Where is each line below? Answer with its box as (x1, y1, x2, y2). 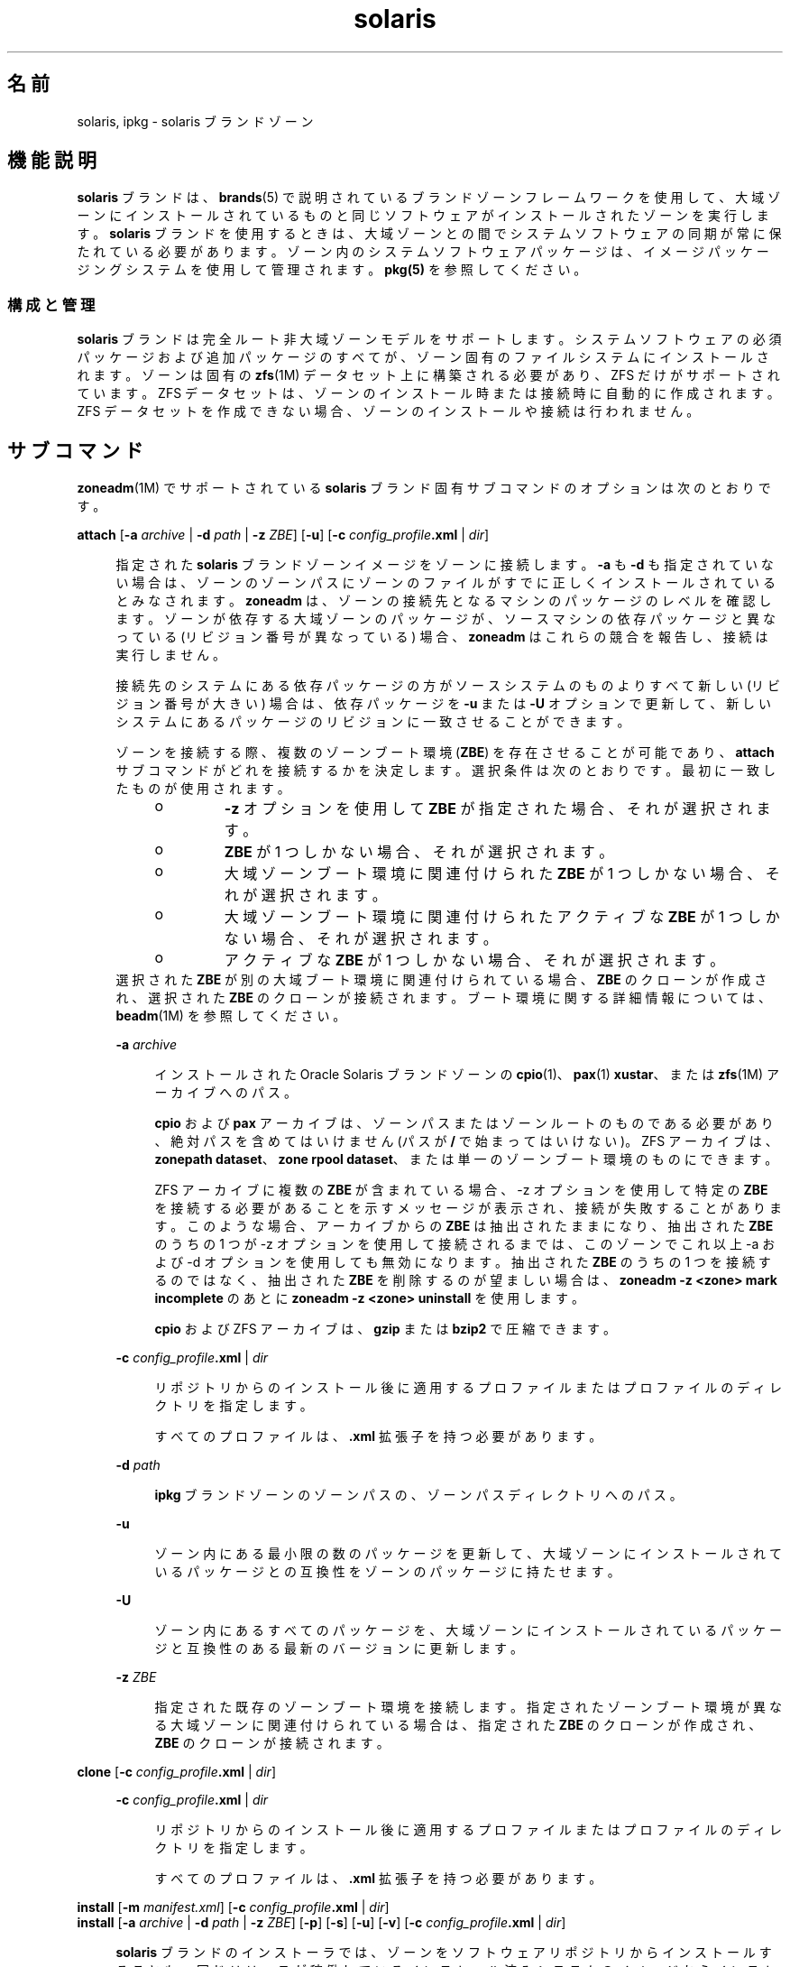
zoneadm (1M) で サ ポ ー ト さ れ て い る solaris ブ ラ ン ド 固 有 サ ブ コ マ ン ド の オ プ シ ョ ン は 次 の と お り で (77, 480, 771, 496)
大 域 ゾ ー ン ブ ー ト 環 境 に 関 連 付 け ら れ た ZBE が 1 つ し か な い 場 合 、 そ (224, 864, 780, 883)
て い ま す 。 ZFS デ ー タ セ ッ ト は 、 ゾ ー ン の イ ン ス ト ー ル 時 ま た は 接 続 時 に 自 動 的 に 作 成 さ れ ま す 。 (77, 385, 780, 402)
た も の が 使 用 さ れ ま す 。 (115, 780, 290, 797)
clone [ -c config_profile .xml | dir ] (77, 1764, 276, 1780)
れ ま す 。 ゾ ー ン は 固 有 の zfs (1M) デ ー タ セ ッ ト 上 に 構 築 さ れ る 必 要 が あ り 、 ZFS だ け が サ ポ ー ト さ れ (77, 367, 780, 383)
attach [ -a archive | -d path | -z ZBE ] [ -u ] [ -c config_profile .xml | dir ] (77, 527, 490, 543)
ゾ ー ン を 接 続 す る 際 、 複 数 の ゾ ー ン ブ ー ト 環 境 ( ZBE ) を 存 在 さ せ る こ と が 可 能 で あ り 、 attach (115, 744, 775, 761)
